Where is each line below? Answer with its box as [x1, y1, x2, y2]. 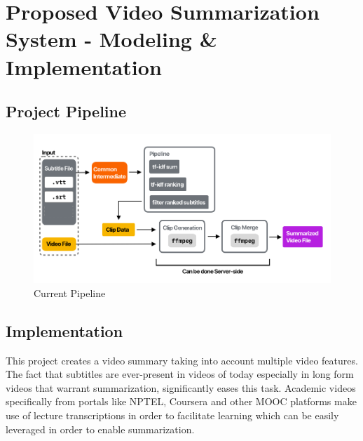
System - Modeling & [6, 25, 217, 53]
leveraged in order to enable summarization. [6, 421, 195, 436]
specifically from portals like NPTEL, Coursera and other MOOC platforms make [6, 394, 357, 409]
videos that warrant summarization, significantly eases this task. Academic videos [6, 380, 356, 395]
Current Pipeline [34, 285, 106, 300]
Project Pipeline [6, 100, 127, 122]
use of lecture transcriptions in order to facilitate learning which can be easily [6, 407, 339, 422]
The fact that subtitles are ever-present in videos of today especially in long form [6, 367, 354, 381]
